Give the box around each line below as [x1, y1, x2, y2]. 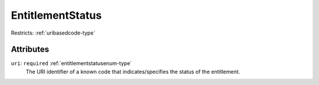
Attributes [11, 45, 50, 55]
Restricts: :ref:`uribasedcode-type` [11, 29, 96, 36]
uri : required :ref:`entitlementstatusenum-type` [11, 60, 132, 67]
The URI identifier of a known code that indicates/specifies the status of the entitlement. [25, 68, 240, 75]
